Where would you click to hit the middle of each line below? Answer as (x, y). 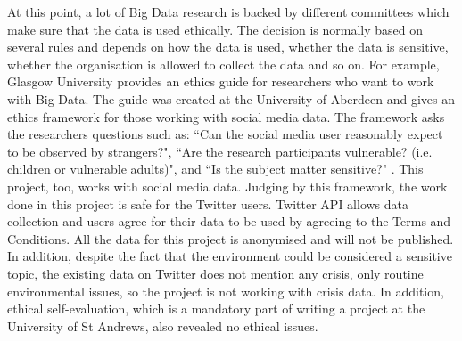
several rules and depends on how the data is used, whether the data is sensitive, (228, 47)
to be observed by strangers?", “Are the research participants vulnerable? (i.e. (220, 151)
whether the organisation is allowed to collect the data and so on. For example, (223, 64)
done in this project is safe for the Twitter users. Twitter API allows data (208, 203)
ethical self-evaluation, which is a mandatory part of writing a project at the (216, 309)
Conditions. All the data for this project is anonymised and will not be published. (231, 238)
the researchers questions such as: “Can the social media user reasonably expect (225, 134)
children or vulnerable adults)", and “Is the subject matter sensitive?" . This (215, 169)
